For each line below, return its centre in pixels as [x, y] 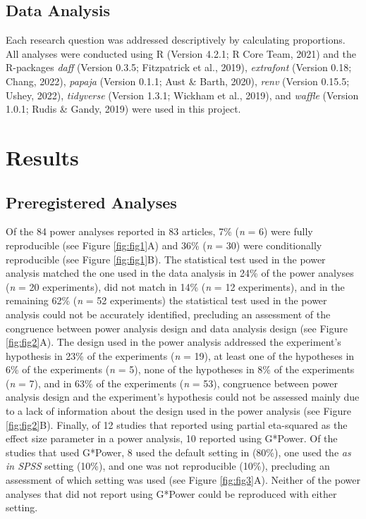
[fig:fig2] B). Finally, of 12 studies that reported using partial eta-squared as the [177, 424]
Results [42, 157]
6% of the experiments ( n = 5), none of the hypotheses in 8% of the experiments [180, 369]
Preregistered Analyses [91, 202]
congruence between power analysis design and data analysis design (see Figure [177, 328]
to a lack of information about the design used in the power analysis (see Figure [178, 411]
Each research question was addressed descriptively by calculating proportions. [176, 40]
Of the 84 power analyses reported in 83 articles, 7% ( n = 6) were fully [159, 231]
